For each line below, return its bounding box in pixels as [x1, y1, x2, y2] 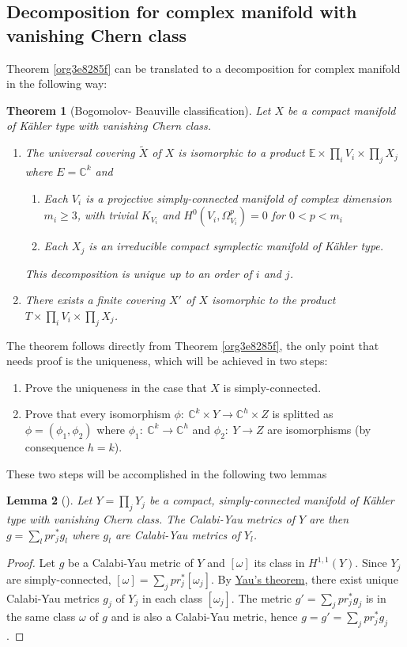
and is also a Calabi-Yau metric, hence [111, 608, 298, 625]
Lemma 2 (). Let [6, 492, 92, 508]
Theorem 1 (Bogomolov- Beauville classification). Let [6, 101, 271, 118]
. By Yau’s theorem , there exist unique [210, 570, 398, 587]
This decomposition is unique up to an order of [24, 265, 252, 281]
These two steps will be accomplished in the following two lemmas [6, 465, 327, 481]
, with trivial [77, 207, 138, 223]
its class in [254, 554, 305, 571]
